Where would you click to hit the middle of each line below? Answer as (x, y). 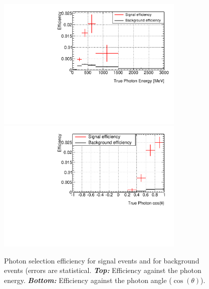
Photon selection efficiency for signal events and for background (102, 260)
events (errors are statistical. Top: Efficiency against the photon (103, 270)
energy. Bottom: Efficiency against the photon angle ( (88, 280)
